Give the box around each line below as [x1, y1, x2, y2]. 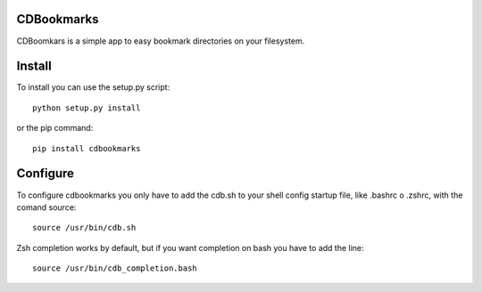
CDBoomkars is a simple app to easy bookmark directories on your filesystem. [16, 36, 305, 46]
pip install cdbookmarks [32, 143, 141, 153]
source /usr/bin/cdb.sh [32, 223, 137, 233]
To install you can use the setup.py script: [16, 82, 170, 93]
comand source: [16, 201, 77, 213]
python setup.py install [32, 102, 141, 113]
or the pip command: [16, 123, 94, 134]
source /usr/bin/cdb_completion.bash [32, 264, 198, 273]
